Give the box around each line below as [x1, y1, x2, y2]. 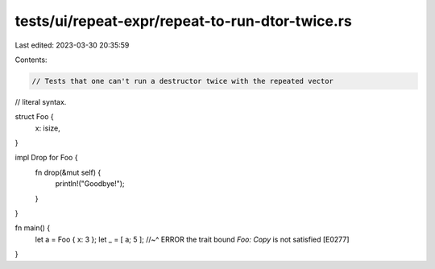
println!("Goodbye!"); [55, 179, 125, 188]
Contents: [14, 55, 48, 64]
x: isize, [35, 123, 60, 133]
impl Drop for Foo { [14, 153, 78, 163]
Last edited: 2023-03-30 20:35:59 [14, 40, 130, 50]
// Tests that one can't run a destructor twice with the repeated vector [31, 77, 334, 85]
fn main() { [14, 223, 51, 233]
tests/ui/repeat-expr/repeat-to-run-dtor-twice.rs [14, 12, 352, 30]
